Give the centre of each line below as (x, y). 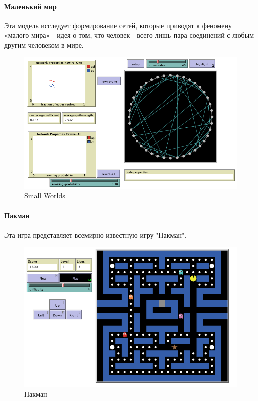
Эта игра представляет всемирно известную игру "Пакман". (95, 234)
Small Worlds (45, 196)
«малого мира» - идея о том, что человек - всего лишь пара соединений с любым (129, 35)
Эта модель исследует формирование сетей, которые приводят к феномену (118, 25)
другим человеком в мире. (44, 44)
